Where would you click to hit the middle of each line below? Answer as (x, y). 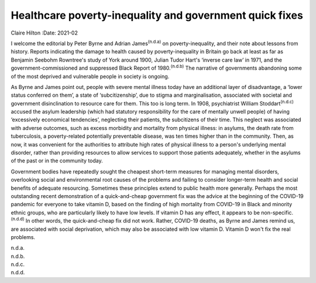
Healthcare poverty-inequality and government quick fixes (157, 15)
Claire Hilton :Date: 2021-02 (44, 33)
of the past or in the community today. (57, 161)
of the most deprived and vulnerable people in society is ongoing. (90, 76)
